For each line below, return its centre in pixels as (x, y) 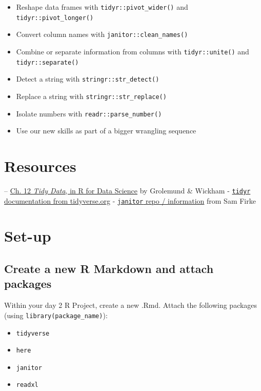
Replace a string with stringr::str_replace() (91, 96)
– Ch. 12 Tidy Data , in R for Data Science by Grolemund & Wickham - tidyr (127, 190)
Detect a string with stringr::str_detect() (88, 79)
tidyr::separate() (47, 62)
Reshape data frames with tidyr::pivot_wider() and (102, 7)
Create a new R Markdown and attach (109, 269)
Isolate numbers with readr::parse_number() (89, 113)
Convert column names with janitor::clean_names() (102, 34)
